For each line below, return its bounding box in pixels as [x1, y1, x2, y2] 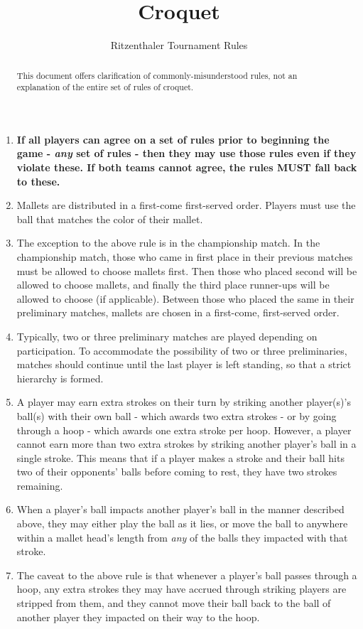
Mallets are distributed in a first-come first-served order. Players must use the [16, 198, 356, 213]
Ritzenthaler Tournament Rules [110, 38, 248, 53]
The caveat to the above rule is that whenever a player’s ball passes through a [16, 567, 357, 582]
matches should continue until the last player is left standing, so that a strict [16, 357, 352, 372]
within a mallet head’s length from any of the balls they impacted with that [16, 529, 348, 544]
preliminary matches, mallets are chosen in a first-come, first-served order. [16, 305, 340, 320]
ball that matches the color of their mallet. [16, 211, 203, 226]
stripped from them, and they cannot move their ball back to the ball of [16, 596, 331, 611]
